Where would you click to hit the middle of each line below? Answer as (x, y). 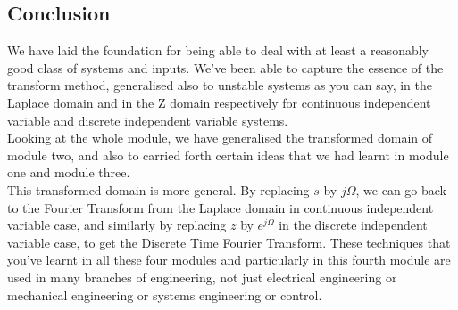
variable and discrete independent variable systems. (148, 120)
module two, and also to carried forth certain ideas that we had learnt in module (228, 155)
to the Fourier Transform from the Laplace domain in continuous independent (221, 207)
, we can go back (401, 189)
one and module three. (69, 172)
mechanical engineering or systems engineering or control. (165, 294)
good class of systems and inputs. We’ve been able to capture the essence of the (225, 67)
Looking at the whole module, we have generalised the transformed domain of (220, 138)
